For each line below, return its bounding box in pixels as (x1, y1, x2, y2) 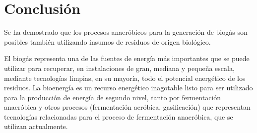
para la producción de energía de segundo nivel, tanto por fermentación (4, 92, 221, 102)
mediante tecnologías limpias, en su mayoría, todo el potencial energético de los (4, 72, 246, 83)
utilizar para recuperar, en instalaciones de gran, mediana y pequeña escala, (4, 63, 235, 73)
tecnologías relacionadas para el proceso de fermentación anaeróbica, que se (4, 111, 233, 122)
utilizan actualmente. (4, 121, 68, 132)
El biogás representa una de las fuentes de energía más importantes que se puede (4, 53, 250, 64)
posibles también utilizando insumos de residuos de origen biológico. (4, 36, 211, 47)
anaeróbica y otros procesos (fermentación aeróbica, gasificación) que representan (4, 102, 251, 112)
